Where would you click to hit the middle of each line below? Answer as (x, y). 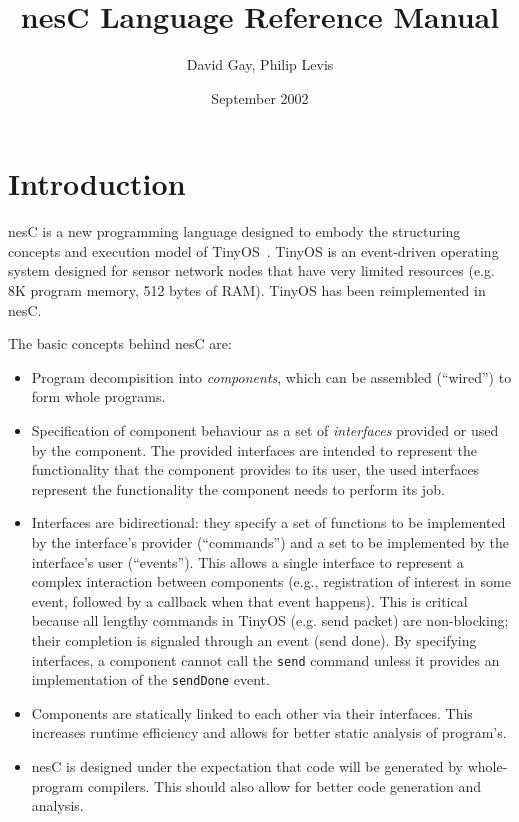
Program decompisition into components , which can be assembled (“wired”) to (271, 376)
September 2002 (260, 97)
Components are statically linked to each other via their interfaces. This (252, 712)
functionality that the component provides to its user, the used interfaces (255, 469)
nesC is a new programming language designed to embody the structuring (234, 231)
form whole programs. (98, 396)
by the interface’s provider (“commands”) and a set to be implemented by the (270, 541)
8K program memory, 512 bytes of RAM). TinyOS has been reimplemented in (247, 290)
